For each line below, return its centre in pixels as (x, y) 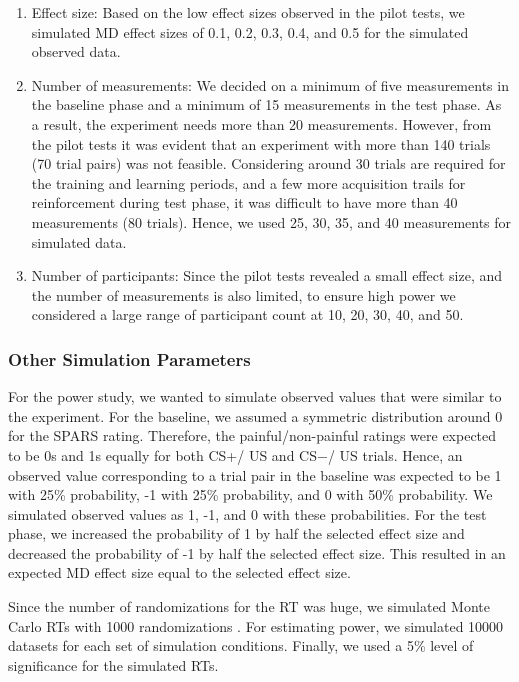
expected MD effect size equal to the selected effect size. (179, 572)
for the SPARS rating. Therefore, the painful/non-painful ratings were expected (252, 435)
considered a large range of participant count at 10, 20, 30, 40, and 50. (247, 314)
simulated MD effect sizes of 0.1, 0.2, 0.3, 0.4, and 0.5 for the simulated (250, 31)
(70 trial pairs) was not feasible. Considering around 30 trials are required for (268, 163)
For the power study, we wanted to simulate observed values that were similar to (255, 396)
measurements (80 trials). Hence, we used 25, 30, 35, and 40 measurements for (271, 221)
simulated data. (79, 241)
